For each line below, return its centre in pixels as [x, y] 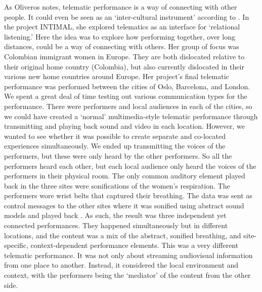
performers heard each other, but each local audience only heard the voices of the [130, 166]
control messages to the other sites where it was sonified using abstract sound [124, 205]
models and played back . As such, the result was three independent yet [115, 215]
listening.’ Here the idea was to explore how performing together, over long [120, 36]
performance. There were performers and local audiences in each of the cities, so [128, 106]
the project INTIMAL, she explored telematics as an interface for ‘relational [122, 27]
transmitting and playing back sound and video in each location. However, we [124, 126]
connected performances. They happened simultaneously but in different [116, 225]
